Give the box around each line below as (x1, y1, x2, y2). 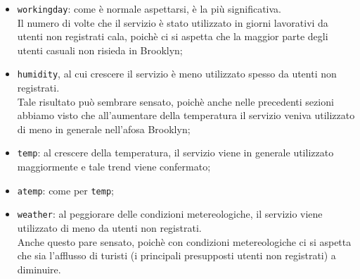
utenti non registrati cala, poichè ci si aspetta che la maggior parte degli (17, 29, 328, 44)
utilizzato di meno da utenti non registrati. (17, 221, 202, 235)
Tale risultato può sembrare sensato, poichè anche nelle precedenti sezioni (17, 94, 334, 108)
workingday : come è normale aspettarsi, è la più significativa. (17, 1, 282, 15)
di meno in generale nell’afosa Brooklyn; (17, 121, 191, 136)
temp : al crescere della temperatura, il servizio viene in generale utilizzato (17, 145, 334, 160)
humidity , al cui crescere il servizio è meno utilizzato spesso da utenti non (17, 66, 337, 81)
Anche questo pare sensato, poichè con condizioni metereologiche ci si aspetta (17, 234, 352, 249)
